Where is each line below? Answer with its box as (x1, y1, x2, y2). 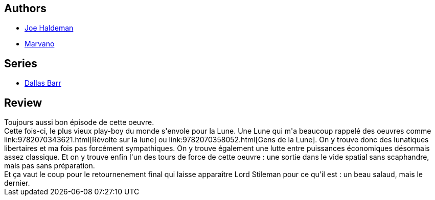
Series (4, 57, 37, 70)
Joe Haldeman (25, 23, 74, 33)
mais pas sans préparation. (4, 161, 95, 170)
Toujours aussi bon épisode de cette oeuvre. (4, 118, 154, 127)
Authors (4, 2, 47, 15)
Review (4, 96, 42, 109)
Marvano (25, 39, 55, 48)
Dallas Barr (25, 79, 61, 88)
